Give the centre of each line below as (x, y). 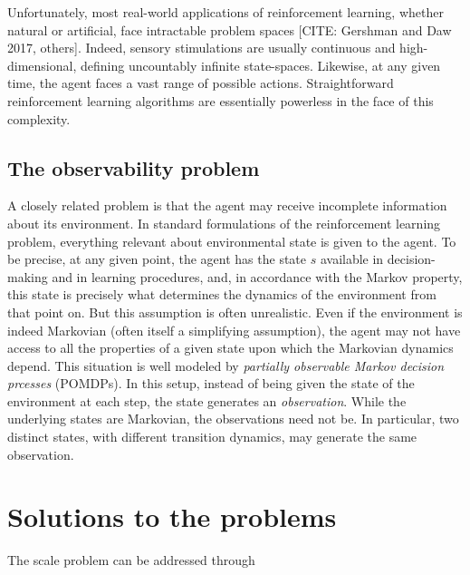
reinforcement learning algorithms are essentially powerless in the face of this (221, 100)
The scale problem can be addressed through (131, 560)
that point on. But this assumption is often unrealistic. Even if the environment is (235, 312)
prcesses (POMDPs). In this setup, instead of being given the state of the (211, 383)
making (28, 276)
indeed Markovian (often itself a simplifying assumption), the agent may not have (234, 330)
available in (352, 259)
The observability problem (134, 167)
